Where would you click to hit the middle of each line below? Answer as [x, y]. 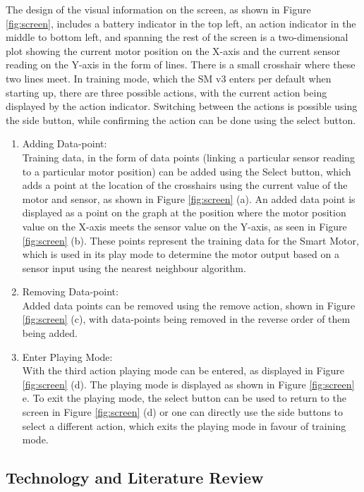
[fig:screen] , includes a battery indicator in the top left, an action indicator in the [181, 23]
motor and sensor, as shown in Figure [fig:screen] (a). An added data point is [189, 198]
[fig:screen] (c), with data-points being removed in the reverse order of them [186, 319]
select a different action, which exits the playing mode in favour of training [184, 425]
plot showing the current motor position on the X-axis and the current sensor [173, 50]
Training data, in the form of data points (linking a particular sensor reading [188, 157]
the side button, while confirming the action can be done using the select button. [181, 119]
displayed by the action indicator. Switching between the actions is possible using [182, 106]
